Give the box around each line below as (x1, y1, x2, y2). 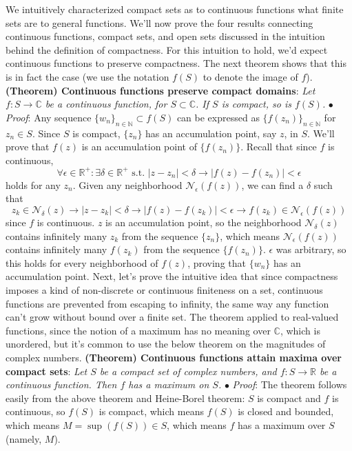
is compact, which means (99, 404, 204, 419)
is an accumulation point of (81, 139, 197, 154)
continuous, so (6, 404, 65, 419)
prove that (6, 139, 50, 154)
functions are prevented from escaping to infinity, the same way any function (6, 296, 329, 310)
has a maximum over (238, 417, 326, 432)
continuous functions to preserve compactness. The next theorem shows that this (6, 56, 346, 70)
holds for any (6, 177, 61, 192)
